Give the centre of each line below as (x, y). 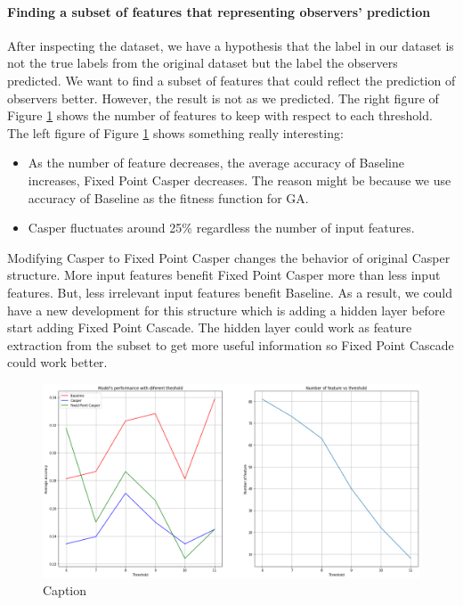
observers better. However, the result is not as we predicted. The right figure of (223, 98)
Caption (65, 590)
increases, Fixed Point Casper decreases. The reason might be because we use (240, 180)
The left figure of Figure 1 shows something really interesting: (175, 132)
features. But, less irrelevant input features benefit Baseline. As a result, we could (230, 292)
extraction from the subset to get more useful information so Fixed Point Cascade (231, 344)
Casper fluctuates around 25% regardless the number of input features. (221, 228)
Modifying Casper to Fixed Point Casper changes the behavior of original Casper (229, 257)
